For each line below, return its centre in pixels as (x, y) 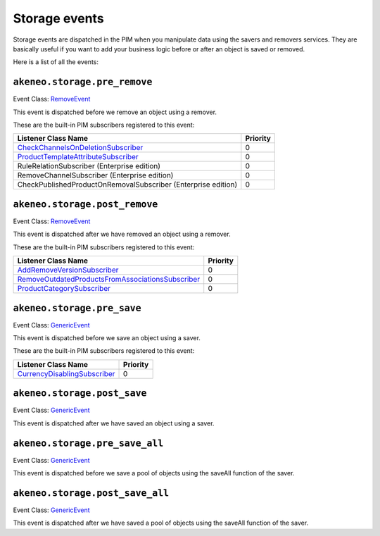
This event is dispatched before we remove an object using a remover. (115, 112)
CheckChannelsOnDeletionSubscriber (80, 148)
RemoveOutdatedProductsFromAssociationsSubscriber (109, 280)
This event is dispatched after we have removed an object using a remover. (122, 234)
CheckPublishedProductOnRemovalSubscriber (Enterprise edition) (127, 185)
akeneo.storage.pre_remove (83, 82)
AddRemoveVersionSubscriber (68, 270)
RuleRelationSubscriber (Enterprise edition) (89, 166)
